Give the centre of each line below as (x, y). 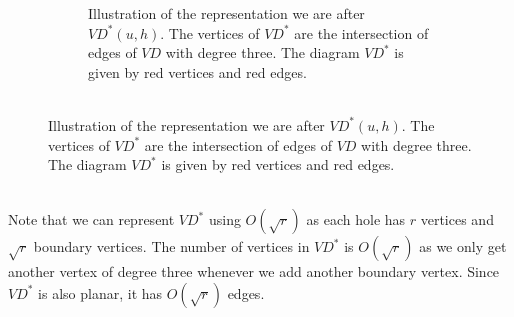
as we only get (463, 246)
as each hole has (356, 219)
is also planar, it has (100, 292)
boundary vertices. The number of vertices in (171, 246)
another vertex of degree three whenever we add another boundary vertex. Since (254, 271)
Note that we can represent (91, 219)
